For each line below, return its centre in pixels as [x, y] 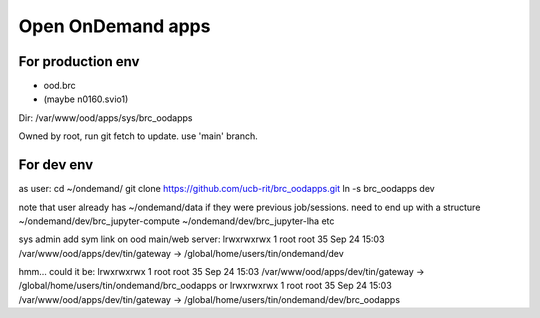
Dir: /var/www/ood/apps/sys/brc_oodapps [105, 117]
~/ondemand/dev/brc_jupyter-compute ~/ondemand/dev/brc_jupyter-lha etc [176, 221]
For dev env [56, 165]
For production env [79, 61]
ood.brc [60, 86]
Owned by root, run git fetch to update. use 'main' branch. [138, 136]
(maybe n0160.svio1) [86, 99]
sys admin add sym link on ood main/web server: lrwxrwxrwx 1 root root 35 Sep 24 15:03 [201, 239]
